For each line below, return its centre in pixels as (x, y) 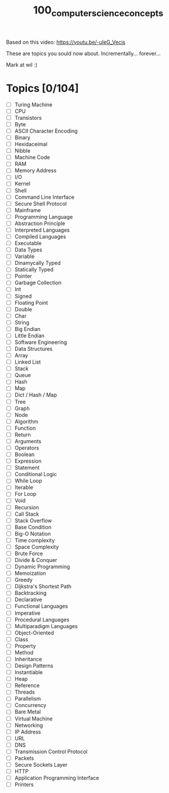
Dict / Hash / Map (36, 395)
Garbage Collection (38, 283)
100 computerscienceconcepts (98, 11)
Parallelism (28, 699)
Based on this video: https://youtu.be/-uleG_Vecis (66, 42)
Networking (29, 725)
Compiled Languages (40, 236)
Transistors (28, 118)
